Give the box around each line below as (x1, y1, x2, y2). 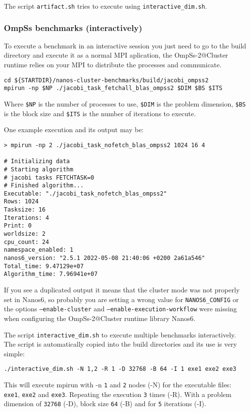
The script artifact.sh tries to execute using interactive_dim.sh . (4, 1, 207, 11)
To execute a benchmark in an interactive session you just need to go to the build (4, 40, 247, 50)
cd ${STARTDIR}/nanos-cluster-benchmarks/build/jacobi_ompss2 (4, 76, 209, 84)
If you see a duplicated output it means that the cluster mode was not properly (4, 285, 240, 295)
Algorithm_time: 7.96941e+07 (4, 271, 98, 278)
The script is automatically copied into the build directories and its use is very (4, 339, 237, 349)
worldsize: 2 (4, 230, 46, 238)
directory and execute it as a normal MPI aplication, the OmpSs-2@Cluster (4, 50, 228, 60)
